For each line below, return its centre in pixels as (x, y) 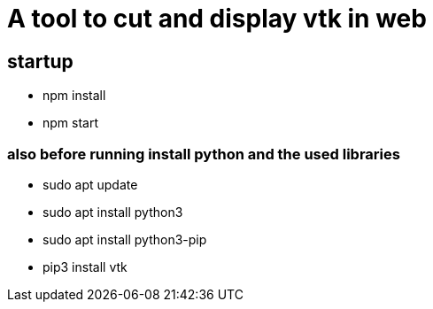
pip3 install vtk (85, 267)
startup (40, 61)
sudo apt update (90, 184)
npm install (74, 96)
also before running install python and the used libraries (204, 154)
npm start (71, 123)
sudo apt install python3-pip (125, 239)
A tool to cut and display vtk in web (217, 19)
